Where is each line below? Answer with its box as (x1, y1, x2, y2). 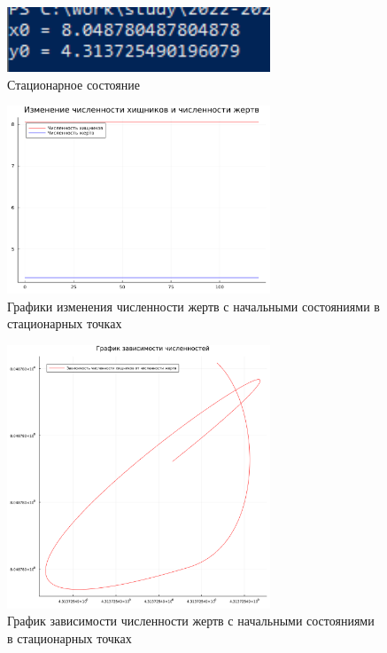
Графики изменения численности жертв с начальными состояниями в (7, 296, 380, 315)
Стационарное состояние (7, 75, 140, 93)
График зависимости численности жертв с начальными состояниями (7, 611, 375, 630)
